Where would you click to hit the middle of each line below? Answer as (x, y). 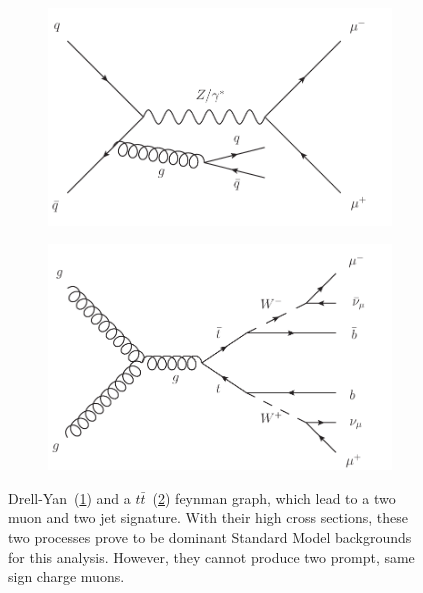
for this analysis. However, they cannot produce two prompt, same (211, 556)
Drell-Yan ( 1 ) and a (69, 497)
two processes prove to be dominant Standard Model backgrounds (210, 537)
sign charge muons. (66, 576)
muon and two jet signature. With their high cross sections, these (208, 517)
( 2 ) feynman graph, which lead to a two (274, 497)
